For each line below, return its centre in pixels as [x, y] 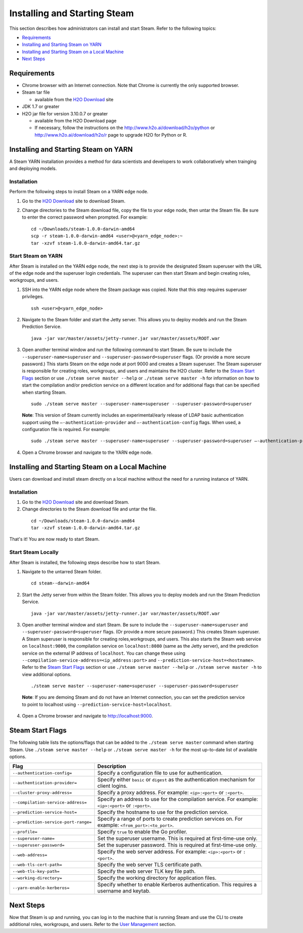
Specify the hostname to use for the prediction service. [163, 812]
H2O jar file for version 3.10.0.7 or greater [65, 113]
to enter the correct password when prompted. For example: [85, 217]
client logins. [112, 786]
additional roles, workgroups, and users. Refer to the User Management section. [93, 924]
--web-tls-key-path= [36, 871]
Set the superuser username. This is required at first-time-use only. [177, 838]
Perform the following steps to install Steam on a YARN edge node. [79, 192]
